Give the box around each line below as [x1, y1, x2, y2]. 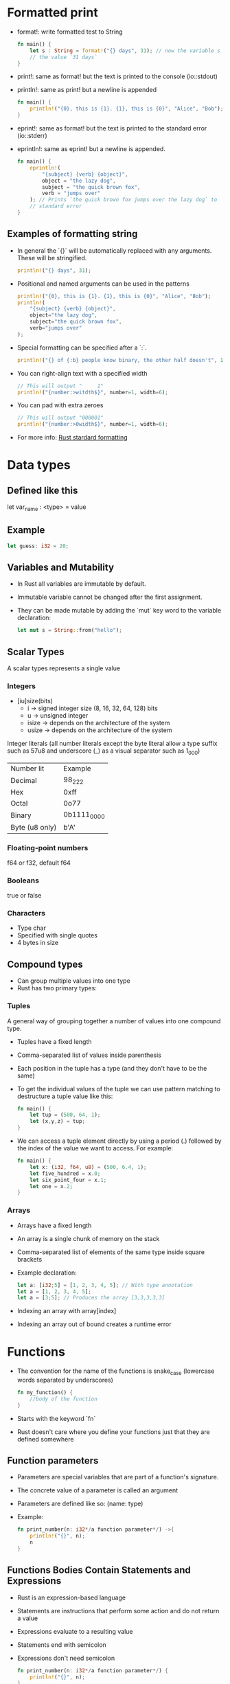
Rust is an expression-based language [16, 1593, 126, 1602]
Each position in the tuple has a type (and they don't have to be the [16, 1064, 207, 1072]
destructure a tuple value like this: [16, 1092, 113, 1100]
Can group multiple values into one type [16, 977, 130, 985]
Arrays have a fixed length [16, 1221, 92, 1229]
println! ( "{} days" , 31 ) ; [16, 266, 91, 274]
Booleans [7, 876, 40, 885]
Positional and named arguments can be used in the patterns [16, 280, 190, 288]
